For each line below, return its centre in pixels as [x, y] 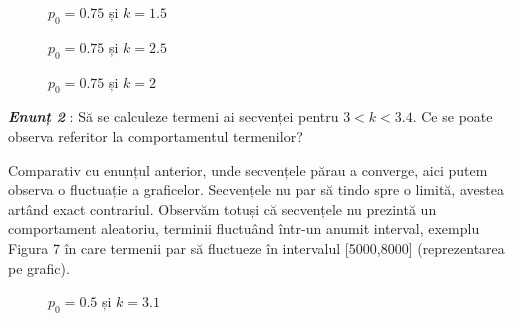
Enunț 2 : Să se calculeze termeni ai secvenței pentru [173, 116]
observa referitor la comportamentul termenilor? [155, 135]
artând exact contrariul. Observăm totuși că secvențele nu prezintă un [222, 208]
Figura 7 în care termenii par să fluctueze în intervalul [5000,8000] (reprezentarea [256, 247]
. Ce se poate [452, 116]
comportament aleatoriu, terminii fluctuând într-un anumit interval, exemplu [244, 228]
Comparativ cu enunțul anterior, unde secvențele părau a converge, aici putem [248, 169]
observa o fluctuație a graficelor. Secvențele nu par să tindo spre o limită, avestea [256, 189]
